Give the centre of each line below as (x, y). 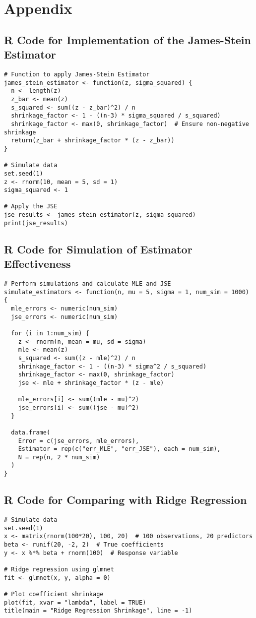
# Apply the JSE (31, 207)
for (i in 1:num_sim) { (50, 333)
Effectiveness (37, 264)
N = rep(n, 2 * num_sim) (59, 457)
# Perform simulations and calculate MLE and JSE (88, 284)
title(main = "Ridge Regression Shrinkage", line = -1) (98, 611)
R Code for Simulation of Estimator (98, 249)
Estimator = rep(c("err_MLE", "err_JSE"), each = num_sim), (119, 449)
